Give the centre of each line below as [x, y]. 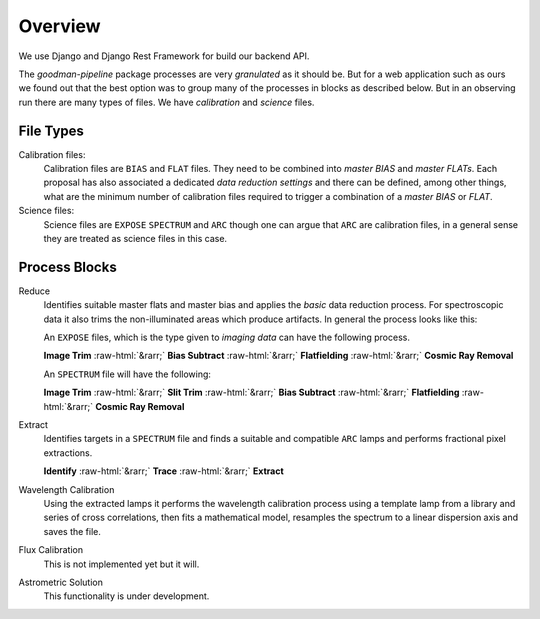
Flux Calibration [51, 550]
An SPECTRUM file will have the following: [127, 374]
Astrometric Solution [61, 582]
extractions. [68, 452]
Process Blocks [67, 266]
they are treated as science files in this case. [135, 238]
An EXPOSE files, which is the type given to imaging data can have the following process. [226, 337]
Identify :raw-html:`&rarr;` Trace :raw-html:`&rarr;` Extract [163, 471]
